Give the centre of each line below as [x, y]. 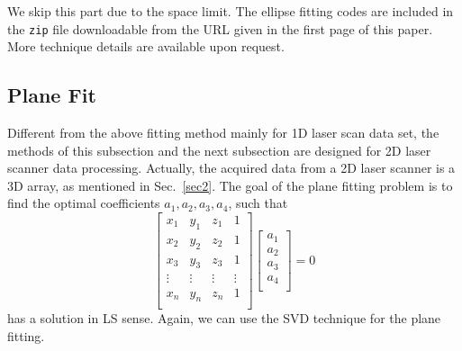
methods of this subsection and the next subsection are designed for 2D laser [219, 150]
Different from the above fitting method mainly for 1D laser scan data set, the [223, 133]
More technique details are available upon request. [146, 46]
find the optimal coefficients [84, 203]
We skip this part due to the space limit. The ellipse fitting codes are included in [231, 11]
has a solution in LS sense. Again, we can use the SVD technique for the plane [224, 318]
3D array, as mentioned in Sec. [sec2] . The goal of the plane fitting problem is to [230, 185]
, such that [258, 203]
